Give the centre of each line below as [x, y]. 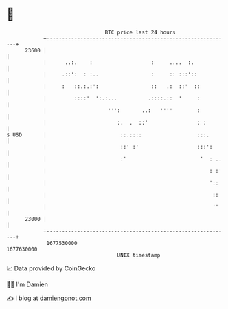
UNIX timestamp [139, 255]
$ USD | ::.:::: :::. [108, 135]
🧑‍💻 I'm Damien [27, 284]
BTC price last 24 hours [140, 32]
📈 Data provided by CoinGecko [51, 268]
